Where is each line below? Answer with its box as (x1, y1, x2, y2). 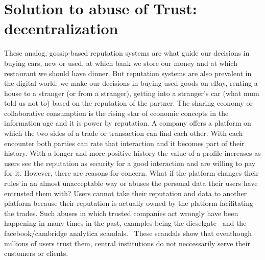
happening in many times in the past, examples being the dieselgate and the (4, 218, 247, 228)
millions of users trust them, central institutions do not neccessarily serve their (4, 238, 250, 248)
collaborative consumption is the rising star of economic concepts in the (4, 107, 229, 118)
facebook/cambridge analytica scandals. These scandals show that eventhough (4, 228, 252, 238)
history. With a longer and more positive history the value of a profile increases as (4, 148, 261, 158)
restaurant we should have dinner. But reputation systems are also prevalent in (4, 67, 252, 78)
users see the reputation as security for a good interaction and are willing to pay (4, 157, 256, 168)
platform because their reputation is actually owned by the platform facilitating (4, 198, 254, 208)
